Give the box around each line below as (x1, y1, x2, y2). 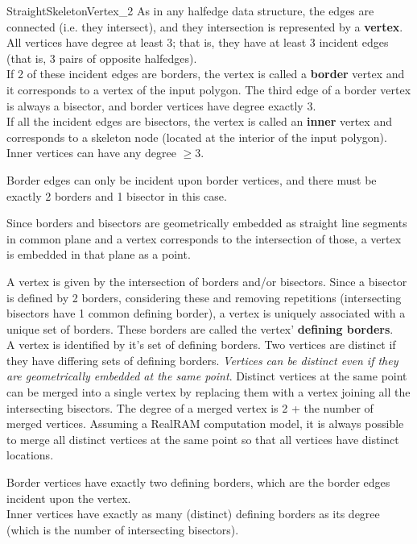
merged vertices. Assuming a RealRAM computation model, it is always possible (6, 415, 404, 432)
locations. (6, 446, 54, 463)
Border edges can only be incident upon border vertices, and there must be (6, 171, 377, 188)
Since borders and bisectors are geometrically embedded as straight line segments (6, 214, 407, 231)
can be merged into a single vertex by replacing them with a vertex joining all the (6, 384, 411, 401)
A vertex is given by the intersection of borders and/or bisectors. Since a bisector (6, 272, 407, 289)
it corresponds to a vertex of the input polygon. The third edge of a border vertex (6, 81, 411, 98)
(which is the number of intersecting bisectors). (6, 521, 239, 538)
